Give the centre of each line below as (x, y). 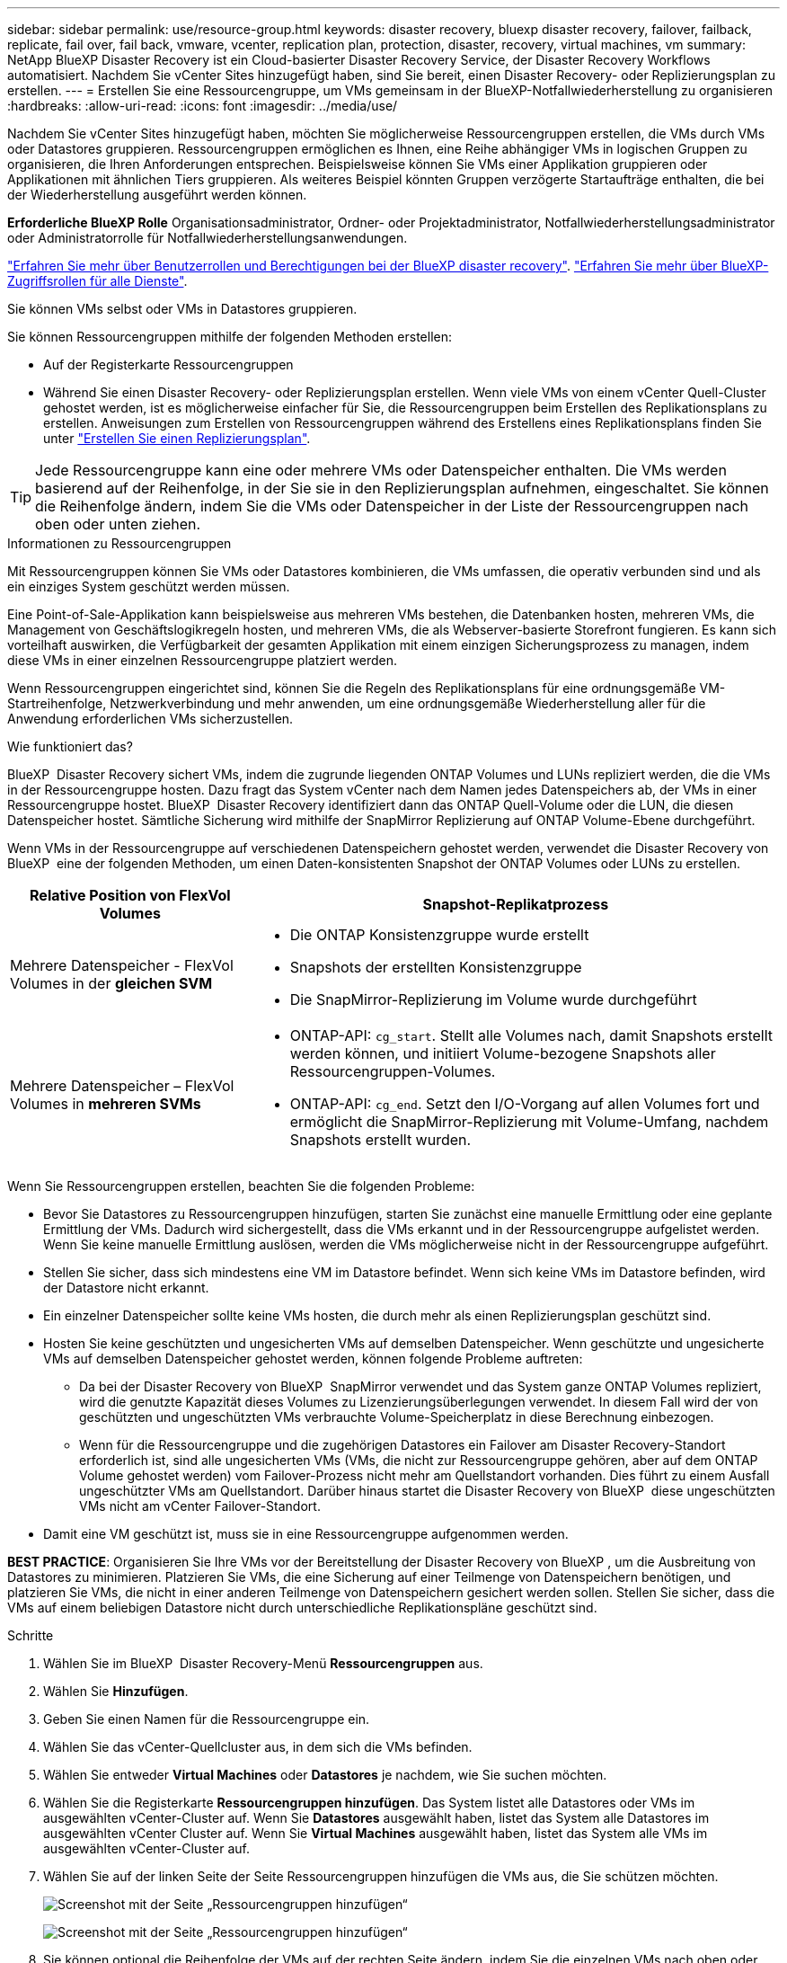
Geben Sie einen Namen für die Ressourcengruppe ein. (207, 1719)
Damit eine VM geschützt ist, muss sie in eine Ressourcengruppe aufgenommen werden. (306, 1534)
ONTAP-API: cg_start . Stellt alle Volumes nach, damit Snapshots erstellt (531, 1035)
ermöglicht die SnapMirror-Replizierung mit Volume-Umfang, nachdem (529, 1122)
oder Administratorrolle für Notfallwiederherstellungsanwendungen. (208, 238)
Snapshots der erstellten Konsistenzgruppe (436, 967)
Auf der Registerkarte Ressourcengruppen (168, 364)
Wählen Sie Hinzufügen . (116, 1691)
